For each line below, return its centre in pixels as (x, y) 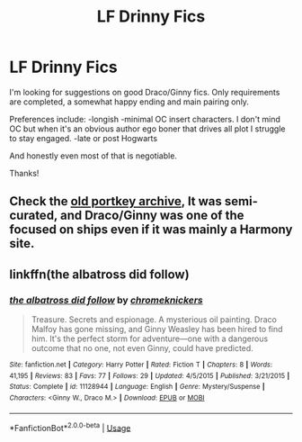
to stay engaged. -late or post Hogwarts (84, 138)
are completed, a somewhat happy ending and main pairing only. (129, 102)
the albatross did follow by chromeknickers (107, 300)
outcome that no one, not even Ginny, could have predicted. (142, 348)
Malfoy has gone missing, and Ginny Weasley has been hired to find (157, 329)
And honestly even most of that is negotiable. (93, 156)
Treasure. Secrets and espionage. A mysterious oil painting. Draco (154, 320)
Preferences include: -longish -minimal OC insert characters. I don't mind (145, 119)
